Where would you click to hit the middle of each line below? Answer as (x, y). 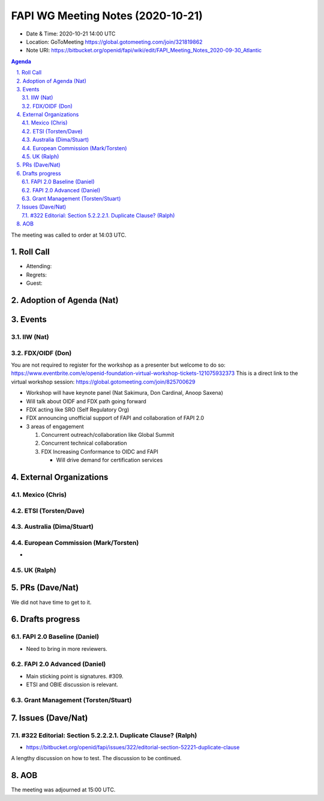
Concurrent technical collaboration (84, 443)
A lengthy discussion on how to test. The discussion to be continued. (96, 758)
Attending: (39, 266)
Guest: (34, 283)
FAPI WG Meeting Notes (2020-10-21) (107, 16)
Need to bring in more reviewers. (67, 648)
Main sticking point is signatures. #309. (75, 676)
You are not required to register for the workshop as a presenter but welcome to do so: (118, 365)
